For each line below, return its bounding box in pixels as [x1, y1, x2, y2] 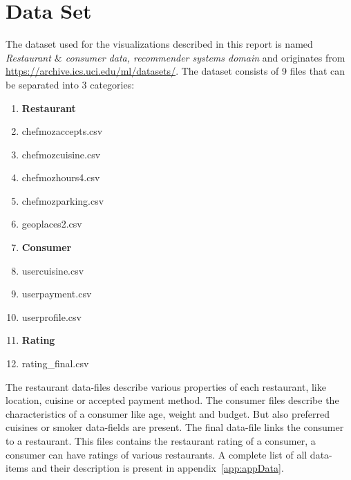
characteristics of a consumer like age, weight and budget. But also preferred [6, 406, 330, 421]
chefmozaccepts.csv [21, 124, 103, 138]
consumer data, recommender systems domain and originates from [65, 50, 345, 64]
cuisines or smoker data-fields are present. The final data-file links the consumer [6, 420, 344, 434]
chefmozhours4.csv [21, 170, 100, 185]
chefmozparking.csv [21, 193, 104, 207]
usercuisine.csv [21, 263, 84, 277]
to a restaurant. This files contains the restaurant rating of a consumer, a [6, 434, 316, 447]
